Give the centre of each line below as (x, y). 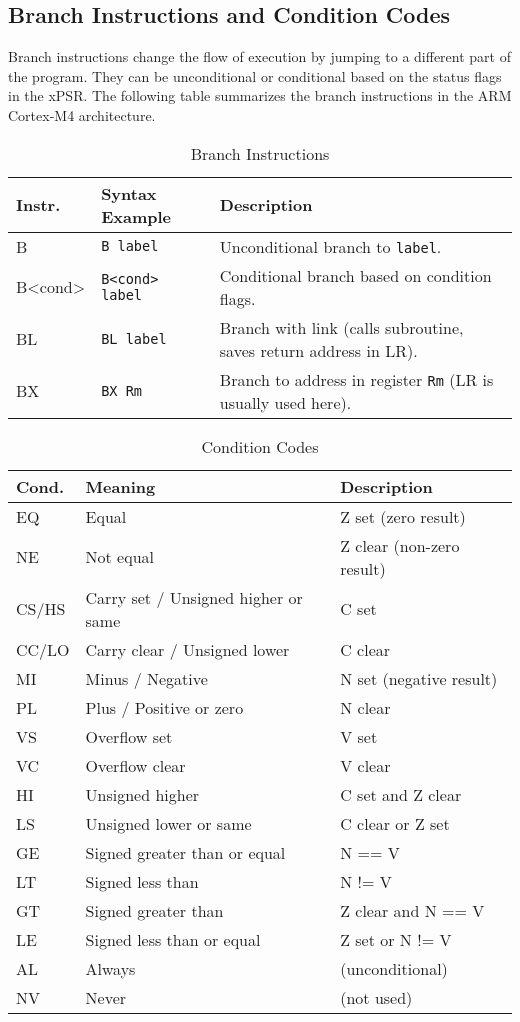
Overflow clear (135, 765)
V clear (365, 765)
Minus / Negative (146, 678)
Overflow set (129, 736)
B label (130, 246)
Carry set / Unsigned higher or (194, 597)
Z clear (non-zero (400, 545)
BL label (134, 338)
